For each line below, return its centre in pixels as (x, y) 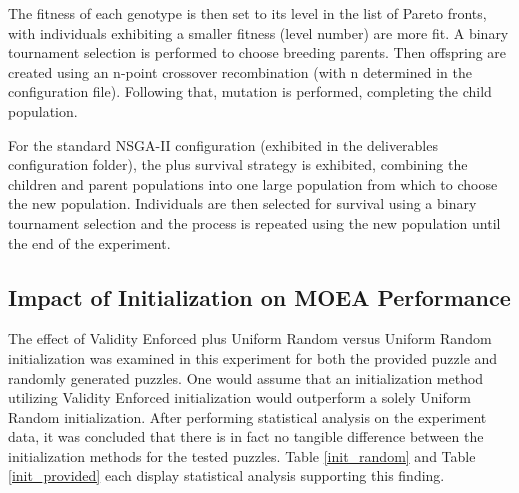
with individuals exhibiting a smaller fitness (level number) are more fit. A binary (258, 32)
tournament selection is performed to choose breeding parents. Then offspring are (257, 52)
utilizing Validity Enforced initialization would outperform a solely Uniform (239, 397)
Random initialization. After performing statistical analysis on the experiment (247, 416)
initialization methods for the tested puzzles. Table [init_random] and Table (242, 455)
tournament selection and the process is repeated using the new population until (254, 222)
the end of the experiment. (89, 242)
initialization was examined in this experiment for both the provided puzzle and (253, 357)
